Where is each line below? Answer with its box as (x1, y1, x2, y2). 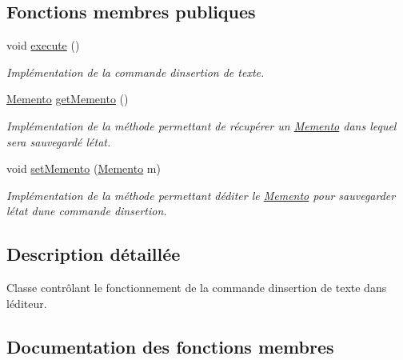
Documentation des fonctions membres (6, 334, 334, 358)
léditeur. (6, 294, 47, 311)
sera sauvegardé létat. (6, 133, 111, 150)
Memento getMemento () (6, 90, 129, 107)
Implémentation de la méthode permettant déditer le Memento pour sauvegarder (6, 186, 396, 203)
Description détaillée (6, 242, 181, 266)
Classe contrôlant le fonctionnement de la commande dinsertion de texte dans (6, 279, 387, 296)
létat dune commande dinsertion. (6, 202, 167, 219)
